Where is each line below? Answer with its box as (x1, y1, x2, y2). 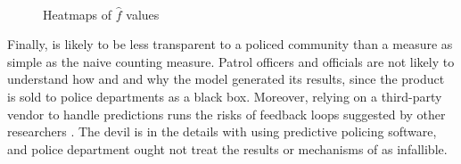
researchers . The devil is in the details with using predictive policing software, (7, 122, 437, 141)
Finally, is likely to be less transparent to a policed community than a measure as (7, 35, 453, 53)
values (126, 4, 160, 23)
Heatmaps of (43, 4, 112, 23)
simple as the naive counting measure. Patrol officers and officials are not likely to (7, 52, 455, 70)
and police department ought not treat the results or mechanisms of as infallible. (7, 139, 448, 158)
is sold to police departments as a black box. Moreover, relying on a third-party (7, 86, 442, 105)
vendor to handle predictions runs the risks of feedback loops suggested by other (7, 104, 446, 123)
